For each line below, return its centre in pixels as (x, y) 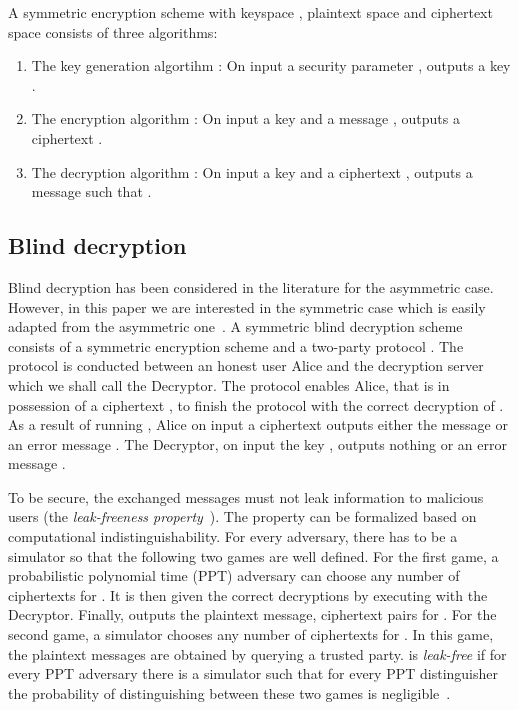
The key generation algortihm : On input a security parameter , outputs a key (271, 65)
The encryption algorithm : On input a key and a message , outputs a (245, 118)
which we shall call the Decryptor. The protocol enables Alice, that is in (229, 384)
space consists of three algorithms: (113, 31)
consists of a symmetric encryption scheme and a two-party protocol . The (236, 345)
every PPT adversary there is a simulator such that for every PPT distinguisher (253, 673)
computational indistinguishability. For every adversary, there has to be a (233, 536)
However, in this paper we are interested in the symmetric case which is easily (247, 306)
